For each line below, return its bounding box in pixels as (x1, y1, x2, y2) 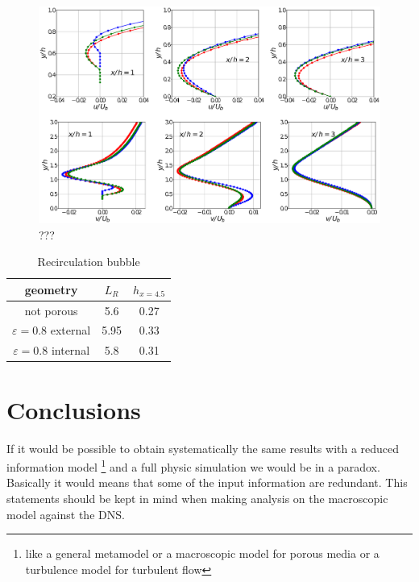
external (50, 322, 91, 339)
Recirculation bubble (37, 253, 140, 270)
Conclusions (6, 393, 141, 426)
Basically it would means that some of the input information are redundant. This (6, 474, 408, 491)
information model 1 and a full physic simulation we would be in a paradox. (6, 456, 380, 475)
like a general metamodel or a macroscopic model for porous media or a (25, 545, 380, 562)
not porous (24, 301, 78, 318)
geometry (24, 281, 78, 297)
